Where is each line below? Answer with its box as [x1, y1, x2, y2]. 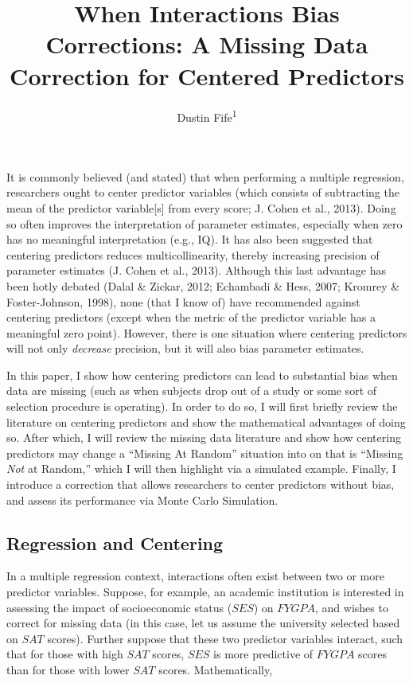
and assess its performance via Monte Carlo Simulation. [6, 491, 279, 508]
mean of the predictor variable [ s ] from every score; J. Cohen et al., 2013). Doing [6, 199, 396, 216]
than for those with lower [6, 661, 130, 677]
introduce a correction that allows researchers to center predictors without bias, [6, 476, 395, 493]
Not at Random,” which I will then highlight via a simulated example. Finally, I [6, 460, 396, 477]
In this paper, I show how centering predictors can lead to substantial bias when [6, 366, 398, 383]
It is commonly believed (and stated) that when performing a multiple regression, [6, 168, 404, 185]
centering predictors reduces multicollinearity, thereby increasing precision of [6, 246, 380, 263]
